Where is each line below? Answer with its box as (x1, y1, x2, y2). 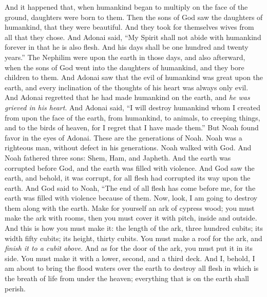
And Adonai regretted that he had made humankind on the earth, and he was (5, 92, 250, 103)
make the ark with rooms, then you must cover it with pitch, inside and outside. (5, 212, 257, 223)
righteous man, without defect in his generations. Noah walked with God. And (5, 142, 252, 153)
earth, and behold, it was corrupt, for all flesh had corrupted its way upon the (5, 172, 251, 183)
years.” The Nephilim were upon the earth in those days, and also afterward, (5, 51, 245, 62)
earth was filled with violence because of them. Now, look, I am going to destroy (5, 192, 258, 203)
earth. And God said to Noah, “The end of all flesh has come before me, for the (5, 182, 256, 193)
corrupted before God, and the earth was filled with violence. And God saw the (5, 162, 255, 173)
